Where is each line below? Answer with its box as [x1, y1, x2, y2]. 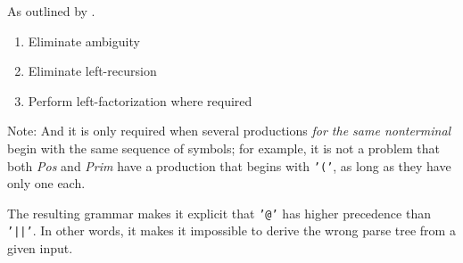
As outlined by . [7, 2, 95, 20]
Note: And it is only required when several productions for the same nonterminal [7, 121, 451, 140]
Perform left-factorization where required [28, 91, 252, 110]
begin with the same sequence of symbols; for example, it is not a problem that [7, 138, 440, 157]
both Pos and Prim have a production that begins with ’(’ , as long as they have [7, 156, 451, 175]
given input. [7, 239, 73, 258]
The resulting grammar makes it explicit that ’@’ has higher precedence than [7, 203, 431, 222]
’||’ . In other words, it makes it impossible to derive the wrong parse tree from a [7, 221, 456, 240]
